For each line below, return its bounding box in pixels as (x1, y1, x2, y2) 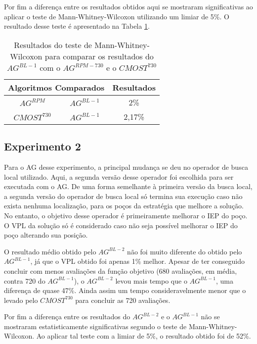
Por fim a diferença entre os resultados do (4, 311, 130, 322)
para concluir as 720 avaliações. (75, 295, 171, 305)
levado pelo (4, 295, 38, 305)
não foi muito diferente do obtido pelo (127, 246, 242, 256)
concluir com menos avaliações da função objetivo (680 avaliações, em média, (4, 265, 237, 276)
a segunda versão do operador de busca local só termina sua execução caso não (4, 191, 243, 201)
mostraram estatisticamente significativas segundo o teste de (4, 321, 187, 331)
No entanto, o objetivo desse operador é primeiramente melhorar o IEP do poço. (4, 210, 248, 220)
